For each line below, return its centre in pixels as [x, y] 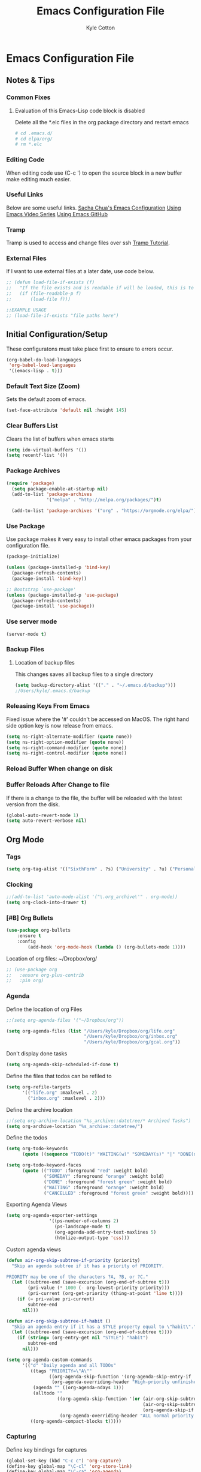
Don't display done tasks [37, 1054]
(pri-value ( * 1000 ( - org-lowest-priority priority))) [99, 1288]
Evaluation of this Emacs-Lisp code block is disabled [80, 110]
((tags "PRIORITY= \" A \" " [61, 1371]
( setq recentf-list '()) [37, 455]
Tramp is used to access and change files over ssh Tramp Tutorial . [88, 243]
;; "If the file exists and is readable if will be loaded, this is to [100, 288]
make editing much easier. [39, 179]
